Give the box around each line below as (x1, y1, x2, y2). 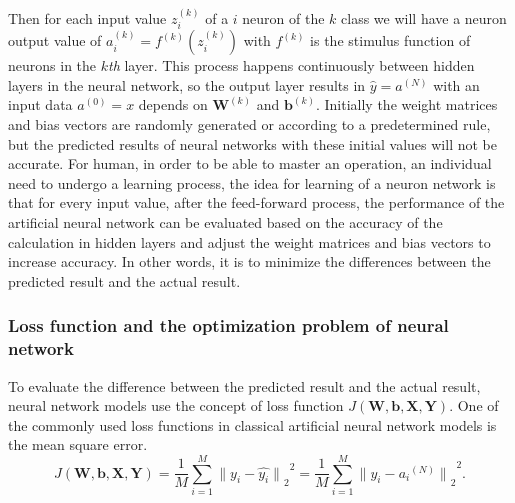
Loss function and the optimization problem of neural (8, 313, 449, 338)
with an (433, 74, 480, 95)
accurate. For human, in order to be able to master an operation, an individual (8, 153, 492, 174)
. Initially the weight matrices (315, 94, 498, 115)
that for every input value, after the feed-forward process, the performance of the (8, 192, 505, 213)
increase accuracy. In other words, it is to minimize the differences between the (8, 251, 491, 272)
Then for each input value (8, 7, 167, 28)
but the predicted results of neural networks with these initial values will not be (8, 133, 497, 154)
